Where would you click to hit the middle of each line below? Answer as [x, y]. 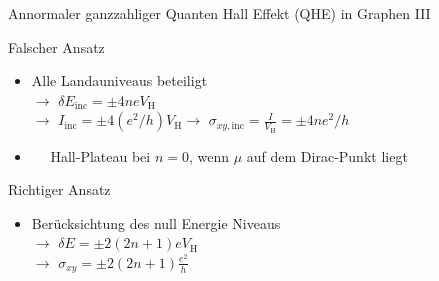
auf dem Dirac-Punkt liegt [327, 155]
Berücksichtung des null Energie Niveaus [156, 222]
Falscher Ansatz [56, 46]
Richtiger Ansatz [59, 189]
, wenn [209, 155]
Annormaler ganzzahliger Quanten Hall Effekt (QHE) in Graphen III [219, 13]
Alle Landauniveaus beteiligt [119, 80]
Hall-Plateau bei [100, 155]
